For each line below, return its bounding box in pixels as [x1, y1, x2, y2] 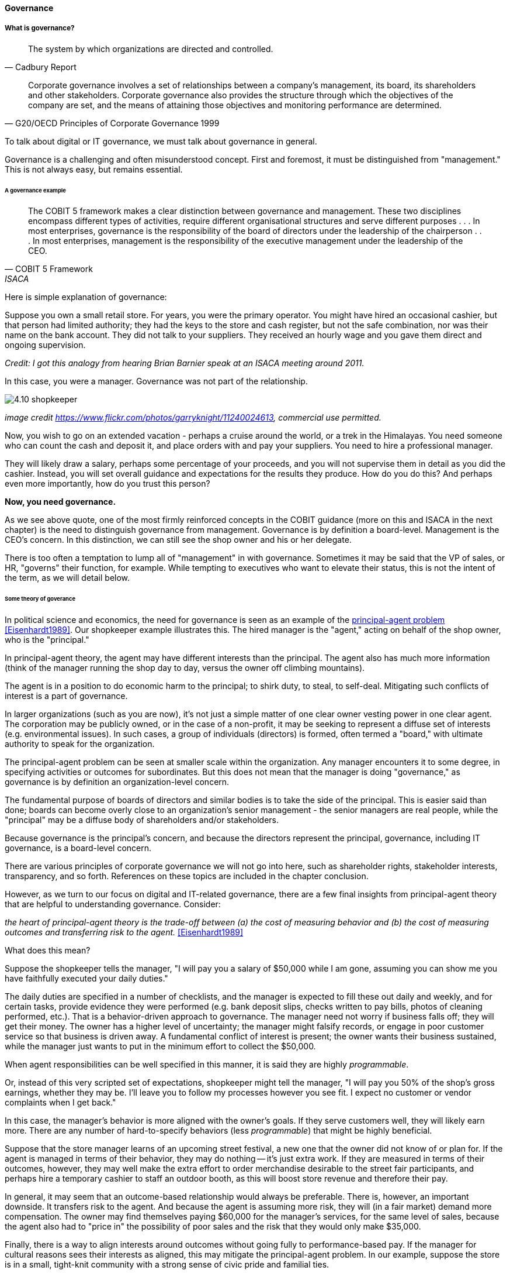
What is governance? [5, 24, 75, 33]
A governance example [5, 187, 66, 194]
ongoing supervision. [5, 340, 86, 350]
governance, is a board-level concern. [5, 843, 152, 853]
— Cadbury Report [5, 61, 77, 72]
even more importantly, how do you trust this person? [5, 478, 210, 489]
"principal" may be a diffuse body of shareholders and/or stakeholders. [5, 815, 279, 825]
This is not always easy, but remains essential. [5, 164, 183, 174]
